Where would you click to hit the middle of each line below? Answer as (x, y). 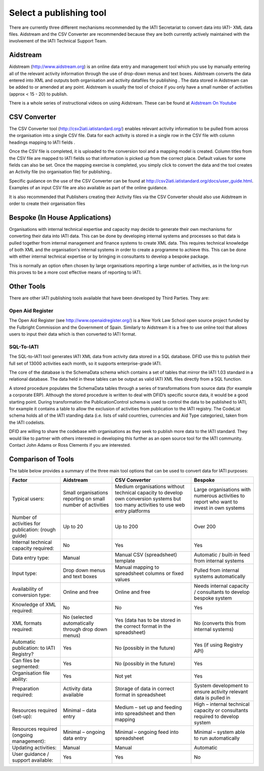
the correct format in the (143, 626)
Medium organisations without (150, 487)
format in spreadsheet (141, 695)
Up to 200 (127, 527)
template (125, 561)
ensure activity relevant (221, 692)
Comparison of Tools (42, 459)
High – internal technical (222, 704)
